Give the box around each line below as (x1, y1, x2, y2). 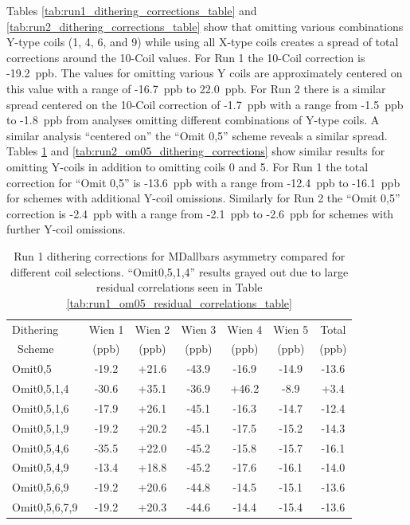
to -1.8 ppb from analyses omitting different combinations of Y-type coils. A (6, 112, 380, 128)
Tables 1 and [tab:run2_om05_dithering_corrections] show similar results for (6, 143, 385, 159)
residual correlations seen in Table (96, 279, 263, 296)
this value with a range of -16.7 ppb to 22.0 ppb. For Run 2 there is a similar (6, 80, 386, 96)
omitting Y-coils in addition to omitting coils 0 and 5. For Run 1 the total (6, 158, 369, 174)
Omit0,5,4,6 (12, 439, 69, 456)
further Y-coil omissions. (6, 221, 126, 237)
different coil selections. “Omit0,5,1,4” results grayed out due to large (10, 263, 349, 280)
